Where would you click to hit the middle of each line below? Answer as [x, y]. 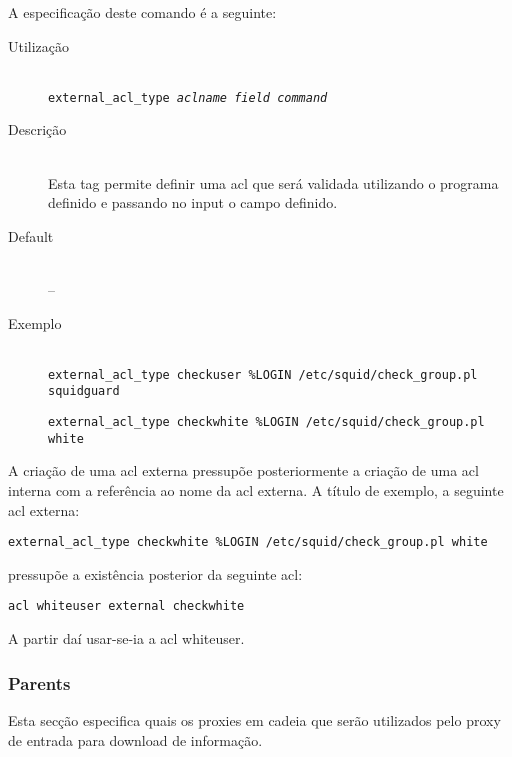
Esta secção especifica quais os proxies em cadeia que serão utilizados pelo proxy [254, 719]
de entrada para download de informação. [135, 739]
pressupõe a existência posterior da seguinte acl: [155, 573]
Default [31, 235]
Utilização [39, 45]
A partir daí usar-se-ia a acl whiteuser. [126, 638]
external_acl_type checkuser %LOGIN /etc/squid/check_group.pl [263, 374]
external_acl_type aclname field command [188, 97]
